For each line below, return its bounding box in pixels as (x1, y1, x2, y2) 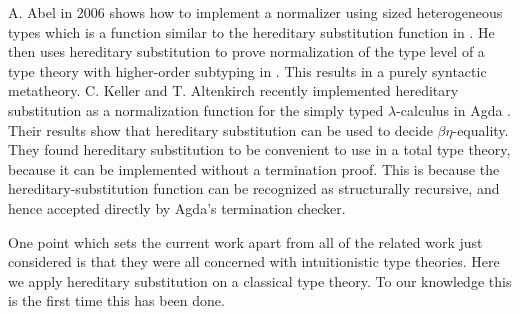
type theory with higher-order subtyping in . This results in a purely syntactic (8, 60, 487, 81)
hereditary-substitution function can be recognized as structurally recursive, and (8, 178, 500, 199)
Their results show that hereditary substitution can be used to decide (8, 119, 433, 140)
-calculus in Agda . (396, 99, 511, 120)
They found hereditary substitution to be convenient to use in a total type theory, (8, 139, 511, 160)
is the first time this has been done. (8, 290, 225, 311)
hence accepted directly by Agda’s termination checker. (8, 197, 346, 218)
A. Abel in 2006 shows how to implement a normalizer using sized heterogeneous (8, 2, 503, 22)
